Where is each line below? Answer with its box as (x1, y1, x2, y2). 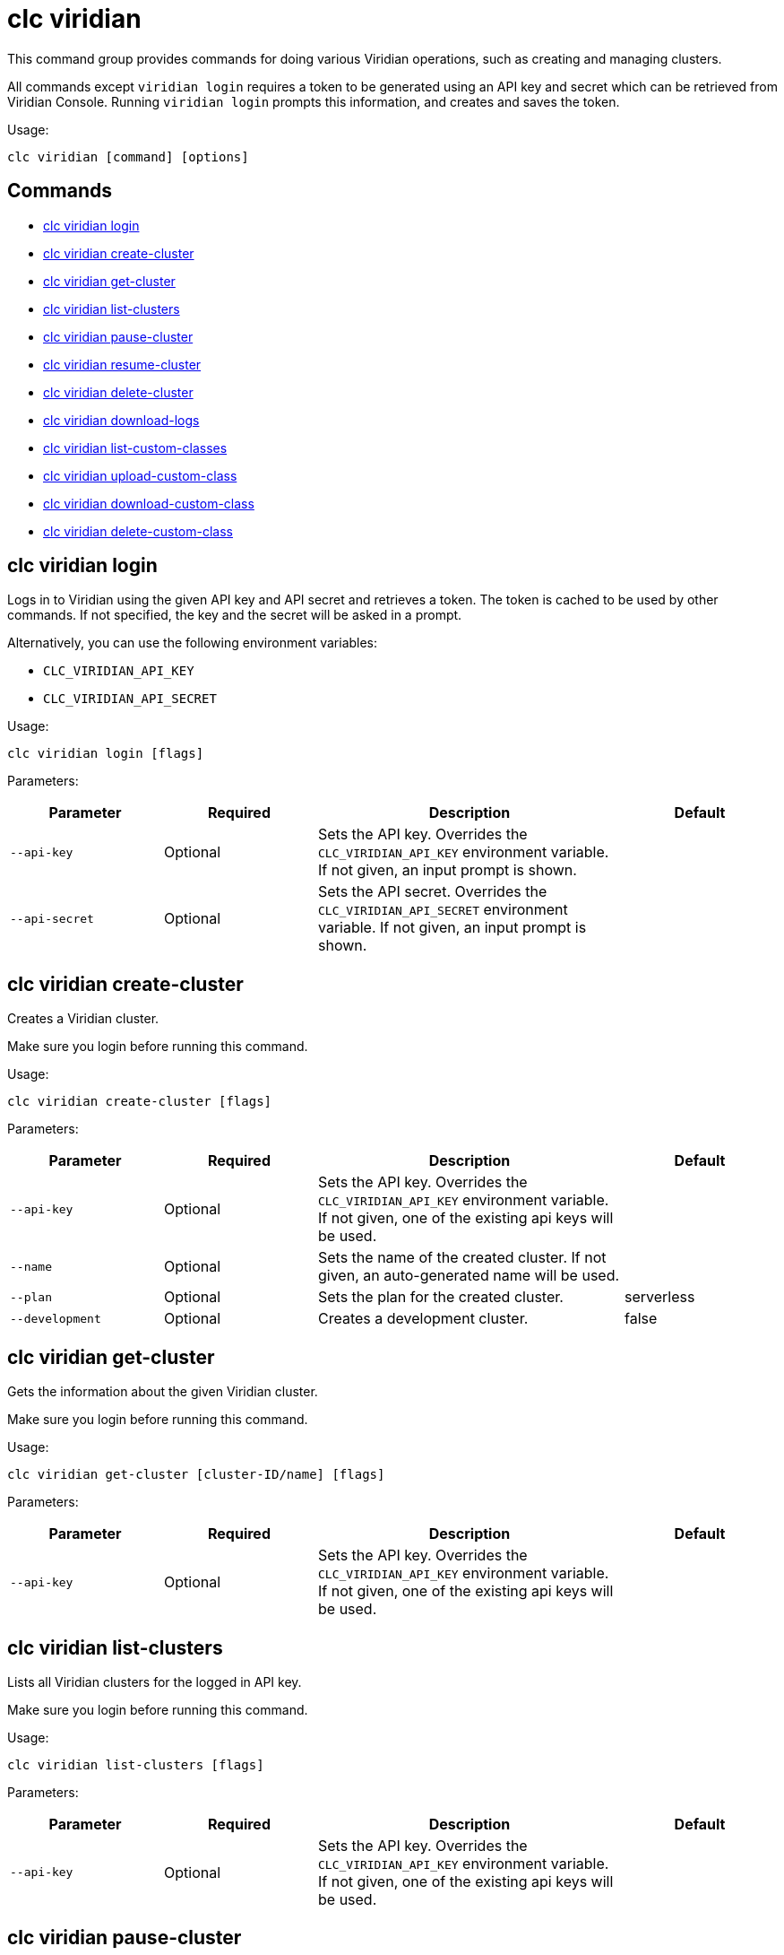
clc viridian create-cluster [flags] (7, 1094, 272, 1109)
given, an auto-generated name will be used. (318, 1266, 620, 1285)
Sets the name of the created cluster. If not (318, 1248, 607, 1267)
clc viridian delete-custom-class (43, 523, 233, 539)
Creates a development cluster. (318, 1309, 529, 1328)
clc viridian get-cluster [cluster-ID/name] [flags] (7, 1467, 385, 1482)
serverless (625, 1288, 695, 1307)
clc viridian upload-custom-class (43, 467, 237, 483)
